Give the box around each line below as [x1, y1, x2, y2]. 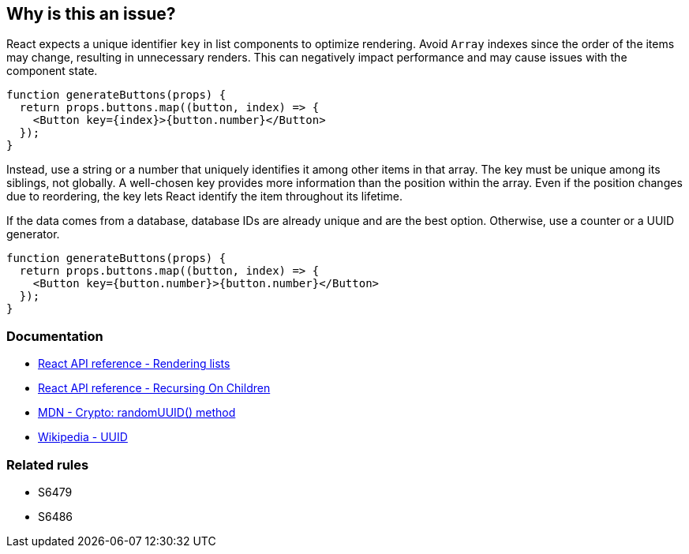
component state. [6, 64, 98, 78]
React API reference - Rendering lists [38, 357, 230, 371]
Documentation [6, 328, 103, 344]
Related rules [6, 456, 89, 473]
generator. [6, 227, 60, 241]
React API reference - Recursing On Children [38, 381, 271, 395]
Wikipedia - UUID [38, 430, 128, 444]
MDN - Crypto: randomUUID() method [38, 406, 236, 420]
